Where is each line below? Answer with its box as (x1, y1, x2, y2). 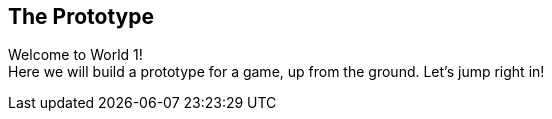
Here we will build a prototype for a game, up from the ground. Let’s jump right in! (8, 63, 545, 81)
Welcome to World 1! (8, 46, 143, 64)
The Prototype (8, 4, 155, 29)
